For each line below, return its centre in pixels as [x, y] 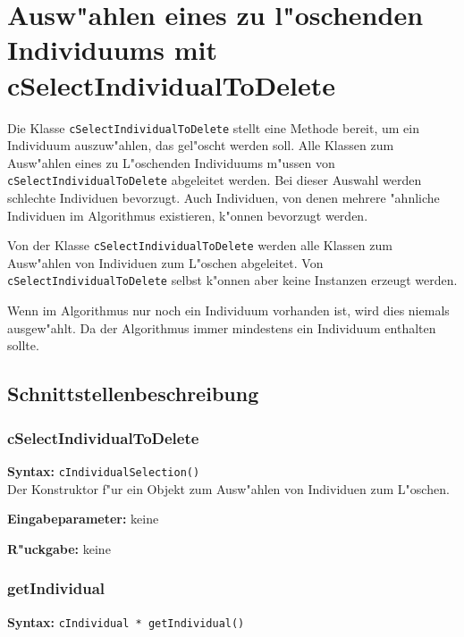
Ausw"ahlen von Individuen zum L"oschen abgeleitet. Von [165, 262]
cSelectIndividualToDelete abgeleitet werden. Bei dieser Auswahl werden [215, 180]
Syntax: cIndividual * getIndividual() [126, 621]
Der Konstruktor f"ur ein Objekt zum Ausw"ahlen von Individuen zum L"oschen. [228, 488]
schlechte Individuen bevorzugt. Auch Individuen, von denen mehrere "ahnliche [224, 197]
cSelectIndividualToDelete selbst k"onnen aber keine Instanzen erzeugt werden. [232, 280]
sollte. [23, 345]
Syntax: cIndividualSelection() [104, 470]
